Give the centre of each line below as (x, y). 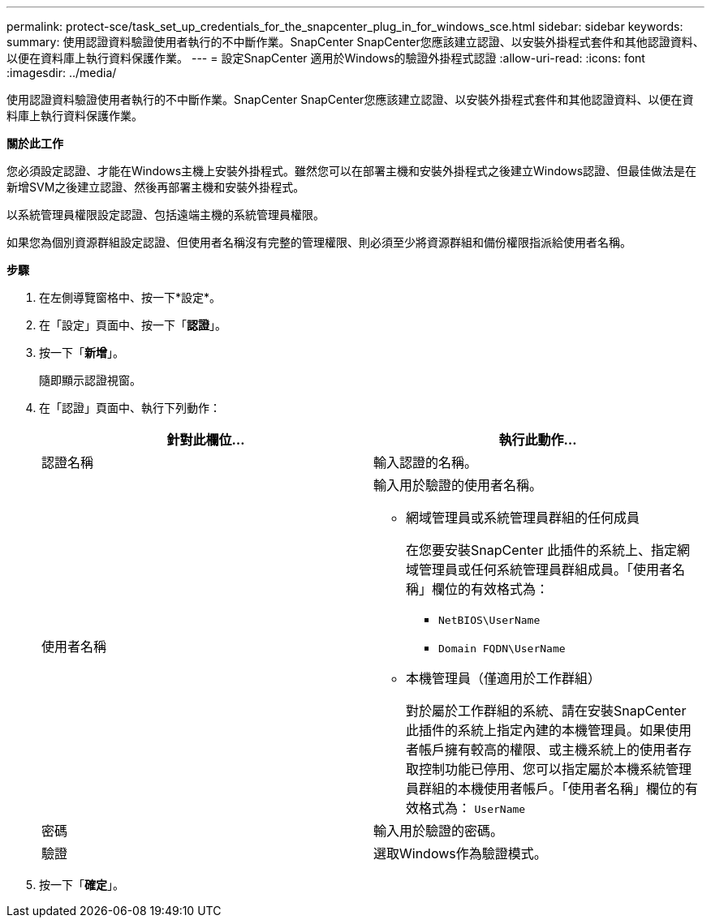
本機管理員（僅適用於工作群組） (504, 678)
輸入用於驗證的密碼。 (439, 831)
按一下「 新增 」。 (82, 352)
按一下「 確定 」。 (82, 885)
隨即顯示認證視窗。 (90, 380)
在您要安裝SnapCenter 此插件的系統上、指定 (541, 550)
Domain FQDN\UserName (502, 649)
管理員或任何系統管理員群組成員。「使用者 (546, 569)
